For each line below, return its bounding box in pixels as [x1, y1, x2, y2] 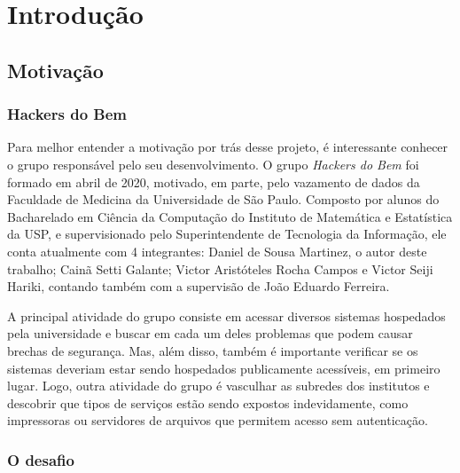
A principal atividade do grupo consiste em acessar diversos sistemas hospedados [7, 306, 446, 325]
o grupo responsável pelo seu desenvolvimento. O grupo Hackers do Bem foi [7, 154, 419, 173]
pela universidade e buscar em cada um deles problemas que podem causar [7, 324, 413, 343]
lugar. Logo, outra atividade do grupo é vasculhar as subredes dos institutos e [7, 376, 430, 395]
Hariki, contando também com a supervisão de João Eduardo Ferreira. [7, 277, 390, 296]
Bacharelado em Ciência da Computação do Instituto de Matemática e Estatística [7, 207, 453, 225]
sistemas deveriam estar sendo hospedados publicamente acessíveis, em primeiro [7, 359, 441, 377]
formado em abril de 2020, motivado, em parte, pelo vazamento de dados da [7, 172, 420, 191]
